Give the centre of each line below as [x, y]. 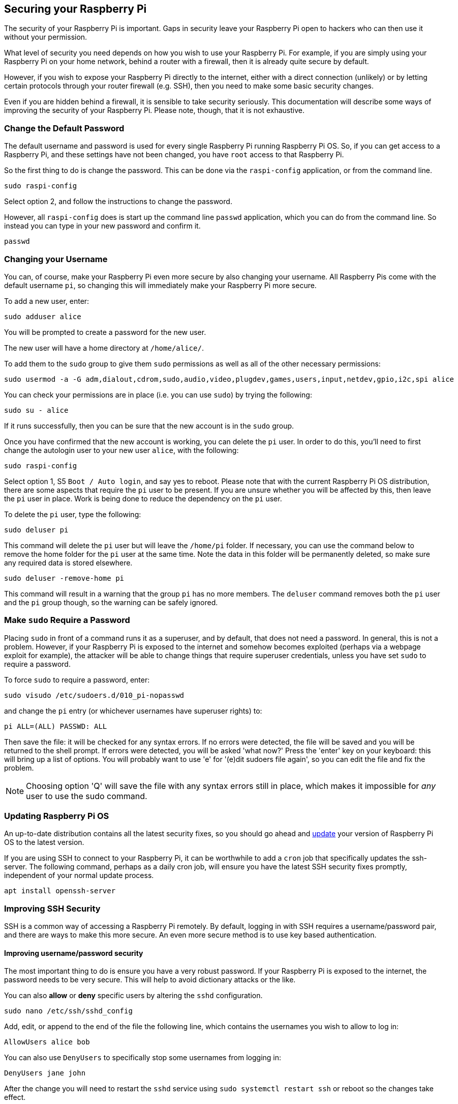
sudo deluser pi [36, 530]
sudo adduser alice [43, 316]
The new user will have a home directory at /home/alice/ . [104, 348]
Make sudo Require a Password [67, 620]
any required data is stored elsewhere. [68, 562]
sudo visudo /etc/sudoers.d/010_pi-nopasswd [94, 695]
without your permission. [46, 37]
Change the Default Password [64, 128]
